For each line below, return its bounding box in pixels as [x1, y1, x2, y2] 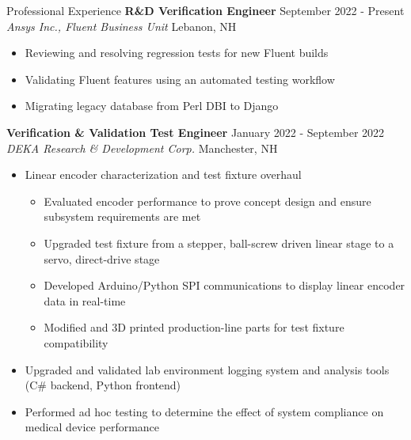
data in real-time [44, 292, 126, 309]
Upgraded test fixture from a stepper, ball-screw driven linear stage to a [44, 234, 394, 251]
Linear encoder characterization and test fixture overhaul [25, 166, 302, 183]
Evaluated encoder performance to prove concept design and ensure [44, 192, 371, 209]
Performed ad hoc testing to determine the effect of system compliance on [25, 403, 384, 419]
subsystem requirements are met [44, 208, 201, 225]
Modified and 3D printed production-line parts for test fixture [44, 319, 344, 336]
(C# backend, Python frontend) [25, 377, 181, 393]
